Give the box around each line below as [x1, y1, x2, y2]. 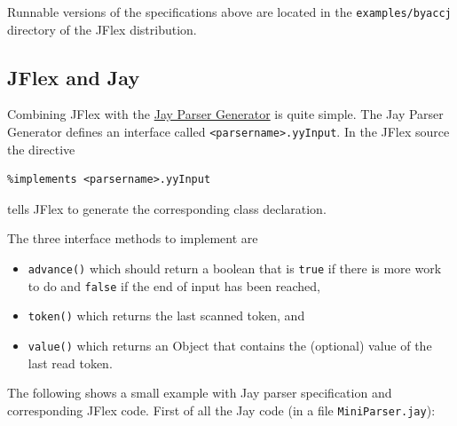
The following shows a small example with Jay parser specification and [7, 383, 392, 402]
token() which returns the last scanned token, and [28, 306, 305, 325]
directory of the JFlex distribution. [7, 20, 197, 38]
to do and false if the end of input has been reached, [28, 276, 320, 295]
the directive [7, 139, 75, 158]
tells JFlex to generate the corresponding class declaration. [7, 199, 327, 217]
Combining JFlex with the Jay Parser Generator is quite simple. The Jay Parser [7, 105, 444, 123]
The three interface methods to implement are [7, 229, 258, 248]
